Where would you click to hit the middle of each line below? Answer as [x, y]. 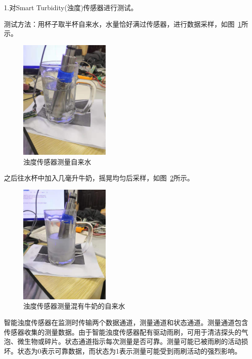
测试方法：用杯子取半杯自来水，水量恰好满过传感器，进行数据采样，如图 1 [123, 24]
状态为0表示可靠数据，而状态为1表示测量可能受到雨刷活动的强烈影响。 [129, 351]
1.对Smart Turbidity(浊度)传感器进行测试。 [71, 7]
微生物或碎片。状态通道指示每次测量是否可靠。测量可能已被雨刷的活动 [129, 341]
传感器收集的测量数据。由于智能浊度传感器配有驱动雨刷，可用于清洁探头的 [123, 332]
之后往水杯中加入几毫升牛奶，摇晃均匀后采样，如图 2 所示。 [99, 178]
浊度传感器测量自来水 [57, 161]
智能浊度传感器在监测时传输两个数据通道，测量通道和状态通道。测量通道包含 [126, 322]
